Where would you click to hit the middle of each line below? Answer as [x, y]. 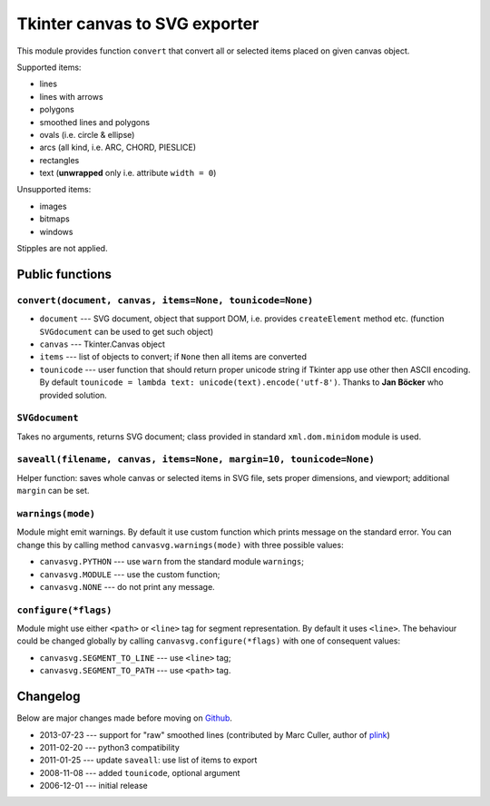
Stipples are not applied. [62, 249]
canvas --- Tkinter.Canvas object [102, 344]
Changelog [49, 697]
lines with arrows [71, 96]
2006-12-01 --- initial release [94, 786]
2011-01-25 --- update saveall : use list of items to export [148, 760]
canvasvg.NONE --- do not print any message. [127, 586]
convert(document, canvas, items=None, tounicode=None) [165, 300]
